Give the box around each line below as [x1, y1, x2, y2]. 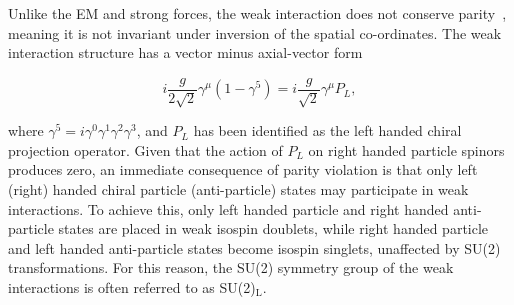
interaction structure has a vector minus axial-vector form [8, 42, 363, 63]
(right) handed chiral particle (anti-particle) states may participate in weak [8, 179, 469, 200]
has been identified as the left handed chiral [193, 120, 462, 141]
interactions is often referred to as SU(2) [8, 276, 256, 297]
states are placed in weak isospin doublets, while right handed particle [58, 218, 489, 239]
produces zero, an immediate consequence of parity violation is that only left [8, 159, 478, 180]
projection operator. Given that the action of [8, 139, 283, 160]
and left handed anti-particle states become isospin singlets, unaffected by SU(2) [8, 237, 501, 258]
